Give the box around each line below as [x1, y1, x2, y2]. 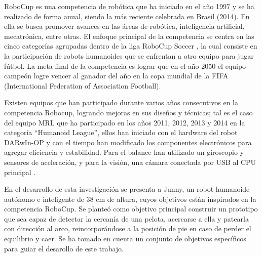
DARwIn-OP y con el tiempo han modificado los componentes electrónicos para [4, 137, 252, 147]
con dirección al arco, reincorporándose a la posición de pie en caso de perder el [4, 223, 251, 234]
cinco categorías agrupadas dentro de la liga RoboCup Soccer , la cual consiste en [4, 40, 257, 51]
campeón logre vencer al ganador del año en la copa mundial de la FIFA [4, 70, 229, 81]
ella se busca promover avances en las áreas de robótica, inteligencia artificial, [4, 21, 245, 31]
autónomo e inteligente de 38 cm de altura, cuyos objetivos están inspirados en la [4, 193, 256, 204]
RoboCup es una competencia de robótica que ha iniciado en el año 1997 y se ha [4, 1, 254, 11]
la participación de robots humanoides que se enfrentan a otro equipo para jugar [4, 50, 254, 61]
